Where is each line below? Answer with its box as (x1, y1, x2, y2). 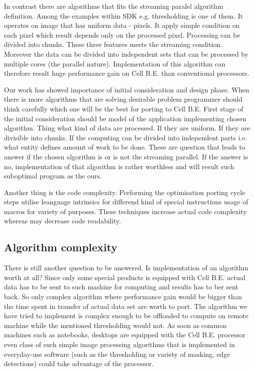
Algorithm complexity (4, 240, 117, 255)
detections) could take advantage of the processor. (4, 358, 154, 369)
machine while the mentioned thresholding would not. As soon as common (4, 320, 227, 330)
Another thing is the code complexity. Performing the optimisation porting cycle (4, 187, 245, 197)
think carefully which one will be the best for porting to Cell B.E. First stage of (4, 103, 244, 113)
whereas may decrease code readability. (4, 216, 121, 226)
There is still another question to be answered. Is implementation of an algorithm (4, 263, 249, 273)
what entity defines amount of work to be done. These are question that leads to (4, 142, 246, 152)
